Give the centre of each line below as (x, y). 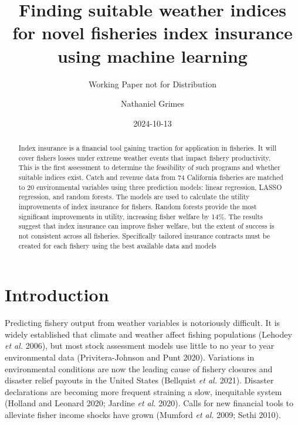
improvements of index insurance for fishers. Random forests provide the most (138, 207)
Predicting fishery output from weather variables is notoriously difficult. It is (143, 323)
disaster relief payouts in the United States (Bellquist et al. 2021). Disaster (139, 380)
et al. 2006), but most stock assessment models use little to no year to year (140, 346)
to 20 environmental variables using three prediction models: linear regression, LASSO (150, 187)
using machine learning (153, 55)
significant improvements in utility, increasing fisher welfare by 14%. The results (140, 216)
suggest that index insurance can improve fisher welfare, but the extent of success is (146, 226)
